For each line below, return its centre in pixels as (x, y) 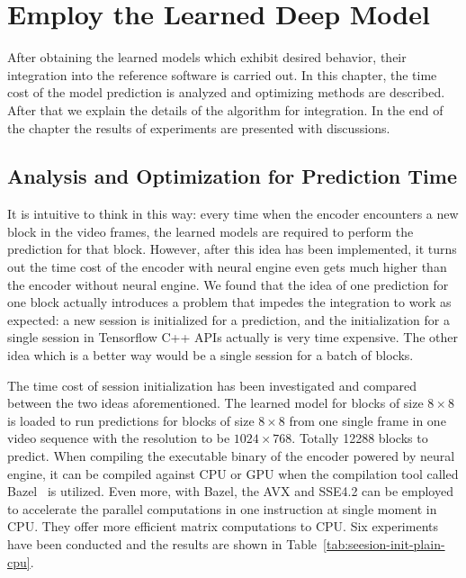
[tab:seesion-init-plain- (384, 543)
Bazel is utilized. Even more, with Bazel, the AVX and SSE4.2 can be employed (230, 491)
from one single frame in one (367, 420)
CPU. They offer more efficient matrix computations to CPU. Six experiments (223, 526)
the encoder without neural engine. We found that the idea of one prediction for (228, 284)
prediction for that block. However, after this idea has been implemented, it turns (232, 249)
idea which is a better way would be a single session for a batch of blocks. (211, 355)
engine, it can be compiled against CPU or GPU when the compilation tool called (233, 473)
